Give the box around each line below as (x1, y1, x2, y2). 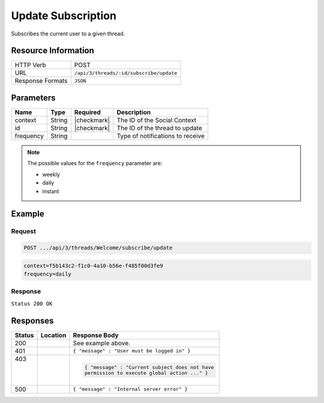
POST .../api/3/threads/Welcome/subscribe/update (23, 244, 173, 252)
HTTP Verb (14, 61, 46, 69)
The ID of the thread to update (116, 124, 202, 132)
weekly (42, 171, 60, 178)
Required (74, 108, 101, 117)
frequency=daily (23, 271, 72, 277)
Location (40, 331, 67, 339)
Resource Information (11, 46, 94, 56)
